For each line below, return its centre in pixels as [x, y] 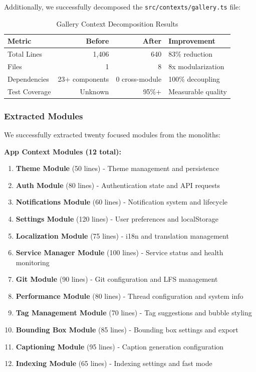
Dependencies [28, 78]
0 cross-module [139, 78]
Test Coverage [29, 91]
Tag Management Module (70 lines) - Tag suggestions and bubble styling [134, 313]
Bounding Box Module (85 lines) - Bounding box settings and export [127, 330]
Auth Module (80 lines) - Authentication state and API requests [118, 185]
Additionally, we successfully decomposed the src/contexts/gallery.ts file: [122, 7]
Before [97, 41]
